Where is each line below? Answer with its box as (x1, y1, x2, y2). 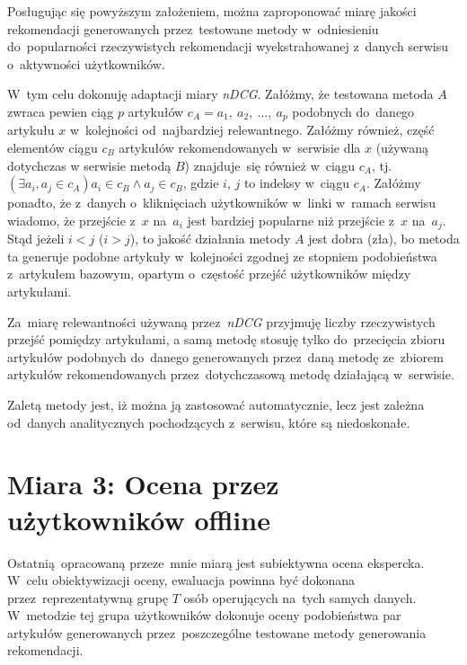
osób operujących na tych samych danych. (183, 588, 417, 607)
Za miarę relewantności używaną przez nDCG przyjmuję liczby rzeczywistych (7, 312, 436, 331)
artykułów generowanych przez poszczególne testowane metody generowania (7, 623, 427, 642)
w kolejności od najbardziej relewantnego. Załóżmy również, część (69, 120, 435, 139)
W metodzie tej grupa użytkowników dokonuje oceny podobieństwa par (7, 606, 401, 625)
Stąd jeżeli (7, 229, 65, 248)
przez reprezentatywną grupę (7, 588, 169, 607)
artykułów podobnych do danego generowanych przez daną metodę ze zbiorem (7, 347, 444, 366)
